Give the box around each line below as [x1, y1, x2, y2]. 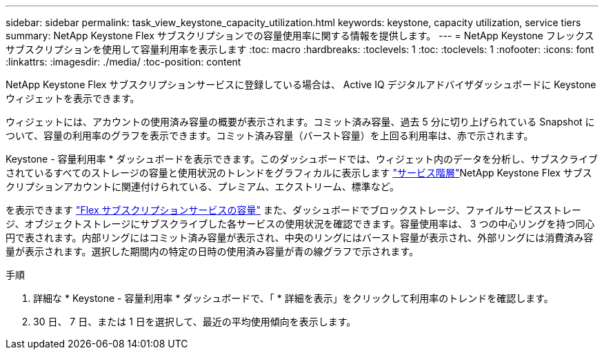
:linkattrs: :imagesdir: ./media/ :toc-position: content [6, 56, 241, 68]
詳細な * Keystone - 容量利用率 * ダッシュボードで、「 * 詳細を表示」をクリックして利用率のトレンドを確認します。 [33, 292, 554, 304]
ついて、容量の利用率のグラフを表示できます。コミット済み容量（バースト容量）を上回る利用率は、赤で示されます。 [6, 130, 534, 141]
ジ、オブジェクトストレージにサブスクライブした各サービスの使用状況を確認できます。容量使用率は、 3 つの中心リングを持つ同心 [6, 218, 595, 230]
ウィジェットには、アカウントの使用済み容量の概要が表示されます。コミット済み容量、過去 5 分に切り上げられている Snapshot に [6, 116, 595, 128]
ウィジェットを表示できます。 [6, 92, 140, 104]
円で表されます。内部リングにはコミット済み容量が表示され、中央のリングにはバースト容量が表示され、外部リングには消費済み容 [6, 232, 594, 243]
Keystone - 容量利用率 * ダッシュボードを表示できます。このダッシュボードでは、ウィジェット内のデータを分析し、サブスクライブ [6, 153, 598, 165]
